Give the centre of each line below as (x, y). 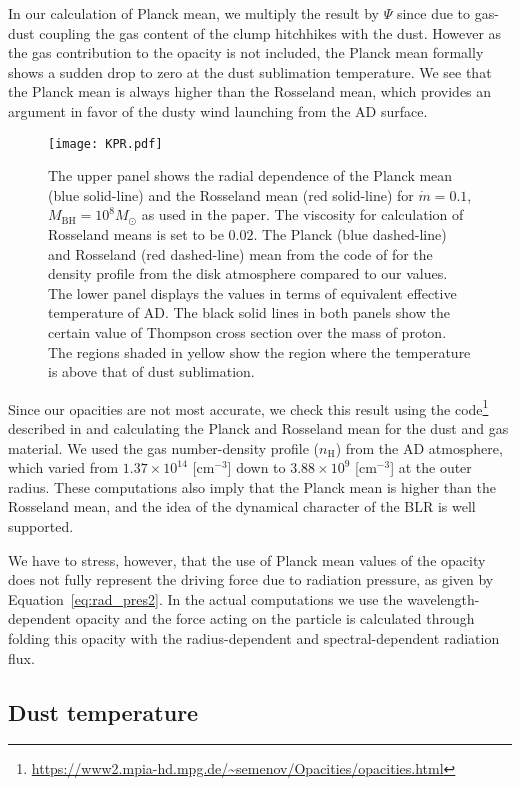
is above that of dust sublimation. (151, 371)
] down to (256, 467)
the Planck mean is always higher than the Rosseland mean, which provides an (250, 91)
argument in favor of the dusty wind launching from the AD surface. (218, 110)
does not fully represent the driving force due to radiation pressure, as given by (251, 579)
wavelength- (443, 598)
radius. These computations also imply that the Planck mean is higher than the (252, 486)
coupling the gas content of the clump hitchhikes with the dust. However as (270, 32)
